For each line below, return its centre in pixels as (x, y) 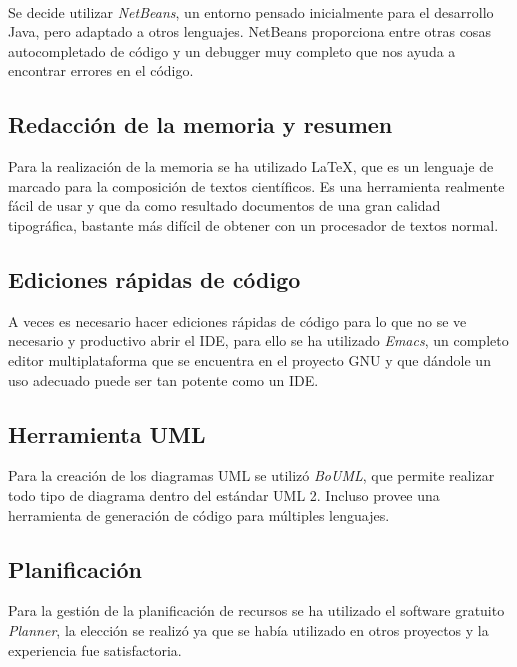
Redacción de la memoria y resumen (200, 124)
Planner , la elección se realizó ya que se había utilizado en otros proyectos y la (248, 629)
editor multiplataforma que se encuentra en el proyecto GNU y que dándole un (249, 359)
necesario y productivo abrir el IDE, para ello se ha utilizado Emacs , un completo (258, 340)
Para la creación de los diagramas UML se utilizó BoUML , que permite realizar (251, 475)
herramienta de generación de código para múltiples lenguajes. (199, 514)
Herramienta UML (107, 433)
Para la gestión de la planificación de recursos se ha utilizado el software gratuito (256, 610)
